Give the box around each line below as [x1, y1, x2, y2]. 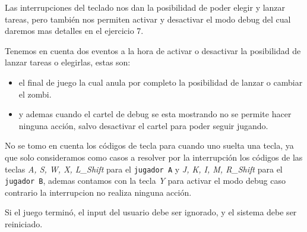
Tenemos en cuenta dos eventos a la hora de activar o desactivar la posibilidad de [5, 44, 301, 57]
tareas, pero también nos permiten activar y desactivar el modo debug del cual [5, 12, 291, 25]
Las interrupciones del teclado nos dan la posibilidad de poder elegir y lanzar [5, 1, 286, 13]
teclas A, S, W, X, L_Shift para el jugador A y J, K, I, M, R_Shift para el [5, 162, 283, 175]
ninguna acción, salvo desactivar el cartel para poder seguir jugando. [18, 119, 268, 131]
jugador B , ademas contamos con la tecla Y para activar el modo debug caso [5, 174, 286, 187]
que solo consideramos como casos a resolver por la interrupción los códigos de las [5, 151, 303, 163]
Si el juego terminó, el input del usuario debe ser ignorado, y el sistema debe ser [5, 206, 297, 218]
